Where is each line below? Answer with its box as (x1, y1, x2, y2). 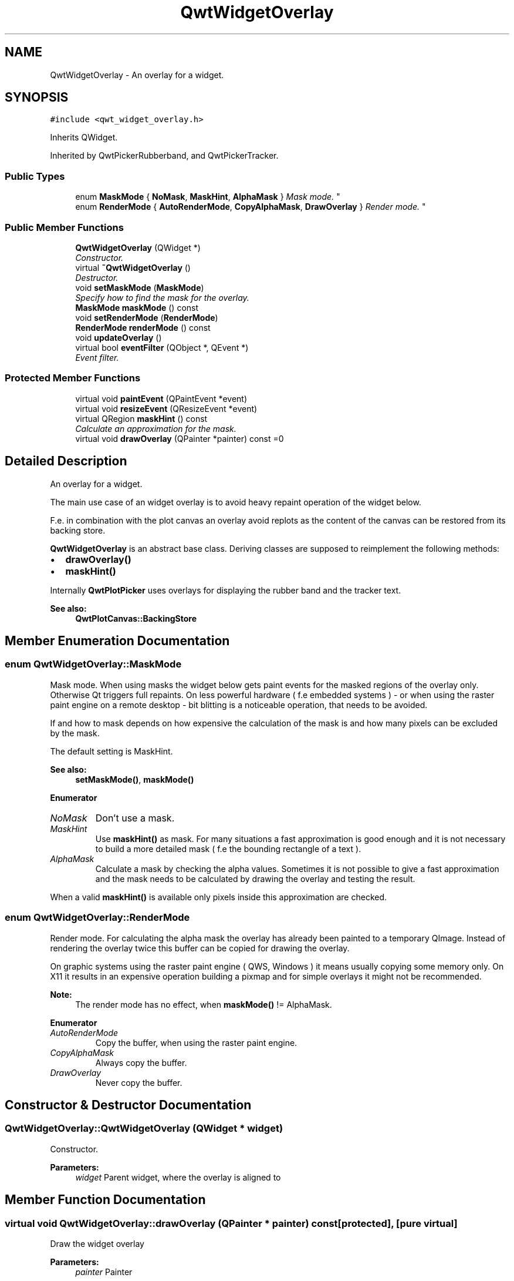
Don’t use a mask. (95, 811, 175, 824)
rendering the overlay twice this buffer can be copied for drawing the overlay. (50, 943, 350, 953)
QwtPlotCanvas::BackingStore (75, 613, 197, 623)
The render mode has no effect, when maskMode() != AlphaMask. (75, 999, 332, 1010)
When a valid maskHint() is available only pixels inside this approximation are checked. (50, 891, 387, 902)
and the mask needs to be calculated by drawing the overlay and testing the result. (95, 873, 415, 884)
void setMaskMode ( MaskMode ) (75, 282, 204, 293)
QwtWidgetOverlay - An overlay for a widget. (50, 69, 224, 80)
